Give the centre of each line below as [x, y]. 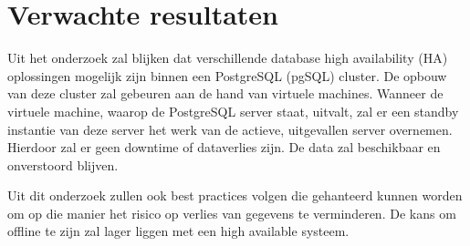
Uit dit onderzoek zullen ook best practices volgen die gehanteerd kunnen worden [235, 195]
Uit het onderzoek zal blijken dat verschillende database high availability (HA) [228, 58]
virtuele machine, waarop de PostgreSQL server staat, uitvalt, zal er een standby [233, 111]
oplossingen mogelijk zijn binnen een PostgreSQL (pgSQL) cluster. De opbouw [227, 75]
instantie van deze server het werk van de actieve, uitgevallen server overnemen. [230, 129]
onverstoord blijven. [63, 164]
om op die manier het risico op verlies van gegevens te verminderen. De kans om [232, 213]
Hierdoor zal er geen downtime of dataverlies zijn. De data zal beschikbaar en [224, 147]
